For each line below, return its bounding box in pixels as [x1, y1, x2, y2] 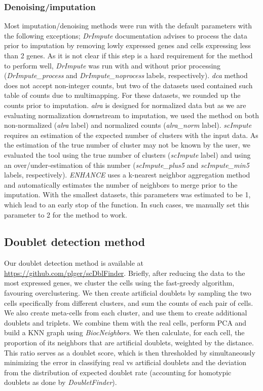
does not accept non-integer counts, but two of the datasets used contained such [4, 80, 253, 90]
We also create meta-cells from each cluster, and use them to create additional [4, 307, 247, 318]
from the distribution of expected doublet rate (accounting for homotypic [4, 367, 232, 377]
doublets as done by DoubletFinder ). [4, 377, 117, 387]
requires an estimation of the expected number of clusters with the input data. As [4, 129, 258, 140]
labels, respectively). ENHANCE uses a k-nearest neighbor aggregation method [4, 169, 250, 180]
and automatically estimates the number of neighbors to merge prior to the [4, 179, 238, 190]
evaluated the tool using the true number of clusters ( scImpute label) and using [4, 149, 251, 160]
